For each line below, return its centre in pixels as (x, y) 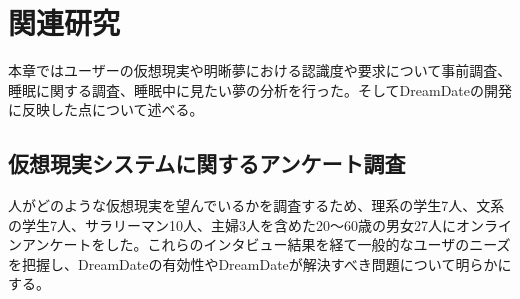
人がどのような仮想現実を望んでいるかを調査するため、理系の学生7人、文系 (256, 205)
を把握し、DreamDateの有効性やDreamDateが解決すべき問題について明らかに (260, 263)
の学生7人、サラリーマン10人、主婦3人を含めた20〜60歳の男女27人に (232, 224)
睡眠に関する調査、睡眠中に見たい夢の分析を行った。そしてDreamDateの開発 (260, 89)
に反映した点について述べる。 (106, 109)
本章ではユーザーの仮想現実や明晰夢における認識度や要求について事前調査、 (260, 70)
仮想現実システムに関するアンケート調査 (207, 163)
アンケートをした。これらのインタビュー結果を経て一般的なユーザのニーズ (266, 244)
